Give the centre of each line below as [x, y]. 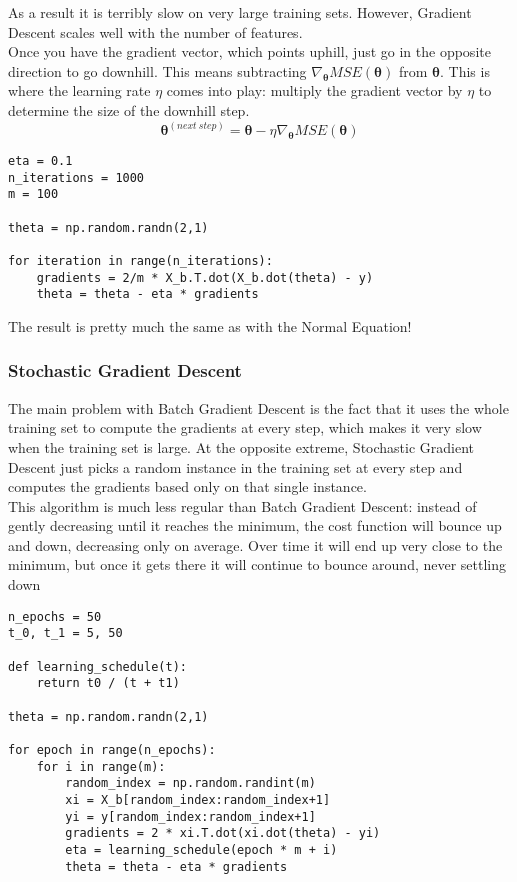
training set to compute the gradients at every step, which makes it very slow [245, 427]
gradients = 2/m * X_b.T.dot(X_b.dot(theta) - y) [205, 277]
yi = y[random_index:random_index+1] [190, 816]
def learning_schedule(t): [97, 666]
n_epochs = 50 [55, 616]
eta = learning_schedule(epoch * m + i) [201, 849]
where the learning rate [79, 90]
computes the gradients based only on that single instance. [187, 486]
